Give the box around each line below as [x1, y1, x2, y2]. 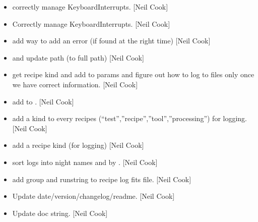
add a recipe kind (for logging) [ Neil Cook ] [12, 140, 144, 150]
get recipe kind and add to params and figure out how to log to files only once [12, 69, 254, 80]
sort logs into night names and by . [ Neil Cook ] [12, 156, 158, 167]
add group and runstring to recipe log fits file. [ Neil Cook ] [12, 174, 191, 184]
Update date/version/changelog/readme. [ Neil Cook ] [12, 191, 175, 201]
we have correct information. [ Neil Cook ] [12, 79, 138, 89]
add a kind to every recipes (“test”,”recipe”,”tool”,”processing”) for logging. [12, 113, 247, 124]
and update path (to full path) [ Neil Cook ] [12, 52, 144, 63]
